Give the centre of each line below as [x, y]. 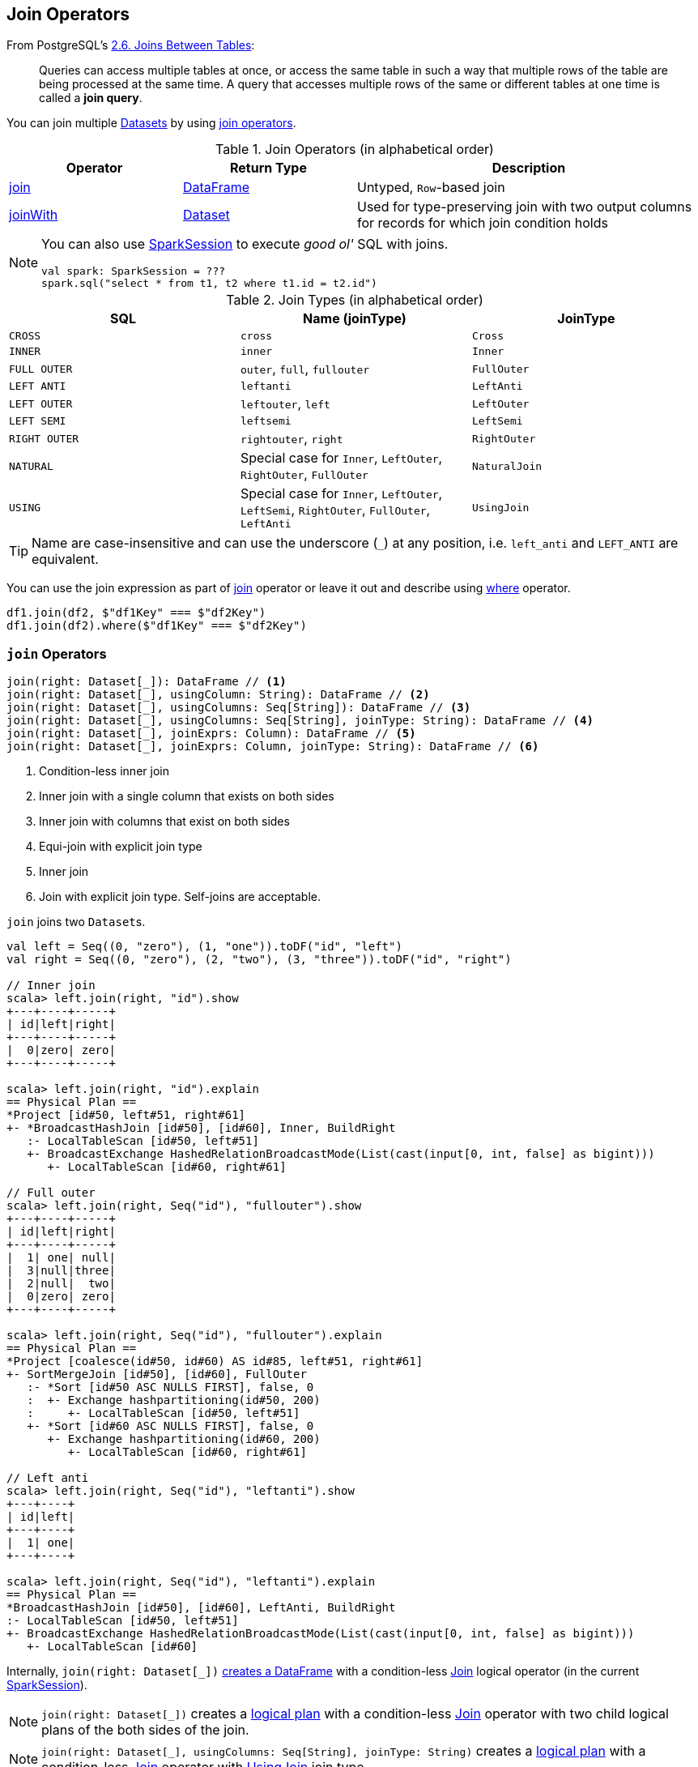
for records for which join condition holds [483, 223]
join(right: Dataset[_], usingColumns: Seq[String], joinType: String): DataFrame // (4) [300, 721]
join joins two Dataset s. [76, 922]
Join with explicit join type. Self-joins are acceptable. [180, 897]
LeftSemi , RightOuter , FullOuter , [335, 510]
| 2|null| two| [61, 1284]
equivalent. [65, 559]
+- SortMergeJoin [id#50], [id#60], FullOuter [157, 1374]
